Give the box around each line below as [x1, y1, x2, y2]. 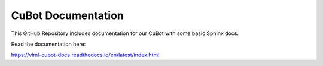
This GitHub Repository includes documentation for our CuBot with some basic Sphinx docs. [11, 30, 239, 37]
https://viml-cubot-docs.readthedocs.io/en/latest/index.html [11, 51, 160, 59]
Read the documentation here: [11, 40, 86, 48]
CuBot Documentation [11, 9, 124, 22]
